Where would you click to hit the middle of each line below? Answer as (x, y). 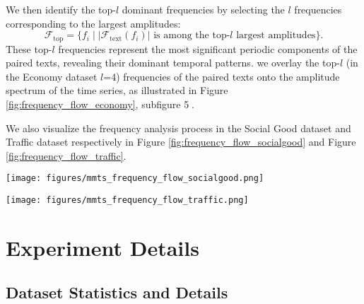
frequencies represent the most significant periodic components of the (208, 48)
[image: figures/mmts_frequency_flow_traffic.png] (127, 200)
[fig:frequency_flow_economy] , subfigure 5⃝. (100, 104)
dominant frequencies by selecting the (203, 9)
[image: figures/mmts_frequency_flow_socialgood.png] (135, 179)
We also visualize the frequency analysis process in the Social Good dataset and (178, 128)
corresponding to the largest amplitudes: (93, 23)
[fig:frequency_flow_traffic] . (66, 155)
